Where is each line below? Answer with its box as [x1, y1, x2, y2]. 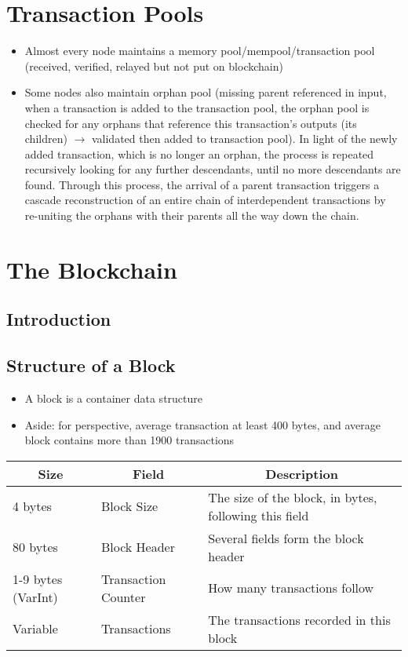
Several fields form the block [208, 528, 364, 547]
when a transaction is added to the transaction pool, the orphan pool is [24, 99, 370, 115]
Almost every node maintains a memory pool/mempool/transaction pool [24, 42, 375, 59]
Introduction [6, 307, 111, 331]
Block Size [100, 497, 158, 516]
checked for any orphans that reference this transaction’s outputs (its [24, 115, 357, 131]
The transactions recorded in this [208, 610, 391, 629]
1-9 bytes [13, 569, 63, 588]
